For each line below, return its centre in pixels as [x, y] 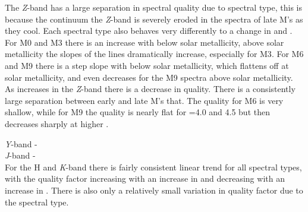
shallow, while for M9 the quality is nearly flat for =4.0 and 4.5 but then [137, 112]
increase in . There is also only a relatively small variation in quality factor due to [154, 190]
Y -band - [21, 143]
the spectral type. [37, 202]
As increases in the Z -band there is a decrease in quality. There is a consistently [150, 89]
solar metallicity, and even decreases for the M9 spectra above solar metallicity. [149, 77]
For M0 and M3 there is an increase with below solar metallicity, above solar [144, 42]
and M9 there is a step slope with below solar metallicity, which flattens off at [147, 65]
